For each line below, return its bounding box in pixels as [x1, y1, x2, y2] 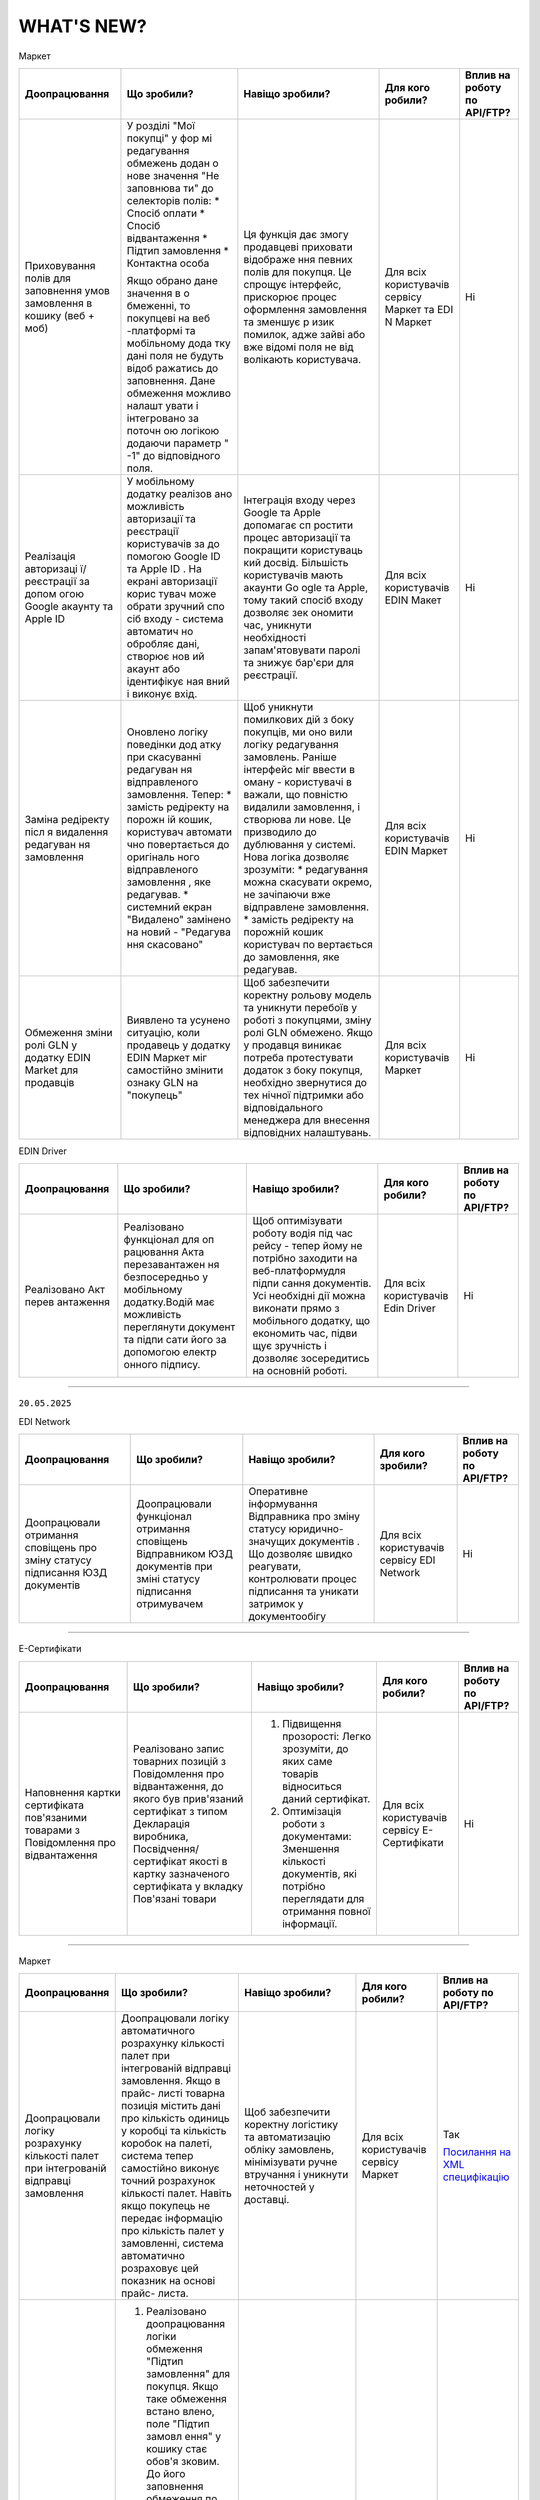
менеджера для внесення [243, 1113, 370, 1127]
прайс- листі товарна [121, 2086, 225, 2100]
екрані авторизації [126, 574, 218, 588]
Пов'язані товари [133, 1891, 217, 1905]
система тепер [121, 2148, 194, 2162]
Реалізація [24, 549, 76, 563]
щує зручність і [252, 1339, 327, 1353]
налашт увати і [126, 398, 199, 412]
